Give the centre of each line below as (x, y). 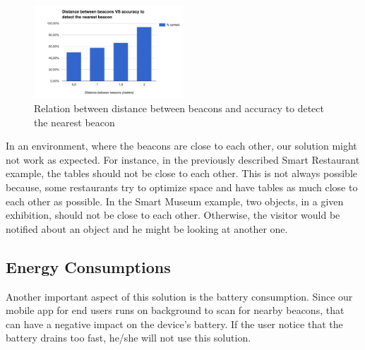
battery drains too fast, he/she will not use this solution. (128, 338)
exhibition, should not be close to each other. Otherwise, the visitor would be (173, 215)
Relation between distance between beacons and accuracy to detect (179, 108)
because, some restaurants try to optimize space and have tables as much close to (182, 187)
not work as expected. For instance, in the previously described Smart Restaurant (183, 159)
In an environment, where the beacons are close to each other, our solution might (181, 146)
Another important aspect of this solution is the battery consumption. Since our (179, 296)
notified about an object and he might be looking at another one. (147, 228)
